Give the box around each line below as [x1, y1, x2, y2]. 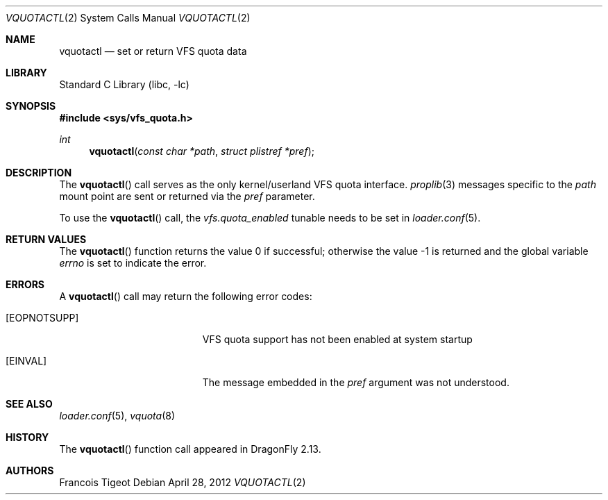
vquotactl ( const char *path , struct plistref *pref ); [89, 145, 314, 157]
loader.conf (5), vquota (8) [59, 410, 176, 422]
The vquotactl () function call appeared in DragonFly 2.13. [59, 443, 321, 455]
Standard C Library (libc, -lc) [59, 78, 189, 90]
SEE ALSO [6, 398, 53, 410]
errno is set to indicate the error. [59, 257, 207, 269]
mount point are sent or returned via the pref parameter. [59, 190, 315, 202]
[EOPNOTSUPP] [6, 312, 79, 324]
